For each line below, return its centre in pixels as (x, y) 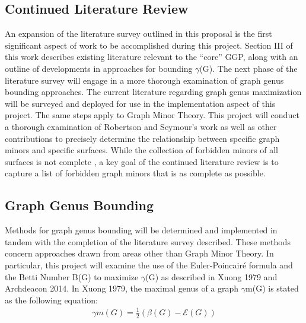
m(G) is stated (272, 288)
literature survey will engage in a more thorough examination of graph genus (144, 80)
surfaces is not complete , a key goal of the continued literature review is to (142, 161)
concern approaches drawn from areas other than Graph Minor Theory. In (139, 253)
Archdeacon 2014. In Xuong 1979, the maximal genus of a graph (122, 288)
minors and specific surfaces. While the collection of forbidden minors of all (142, 150)
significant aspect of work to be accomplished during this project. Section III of (149, 45)
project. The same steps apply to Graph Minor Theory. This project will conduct (152, 115)
